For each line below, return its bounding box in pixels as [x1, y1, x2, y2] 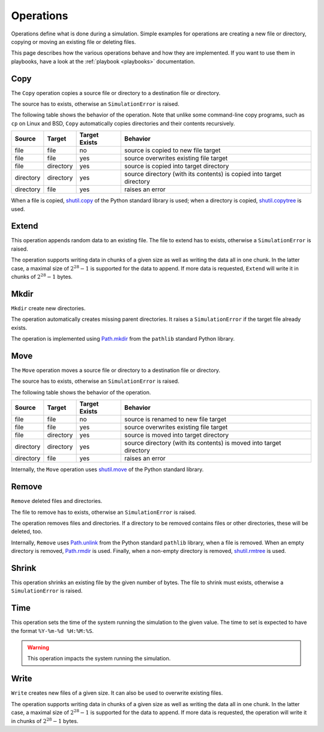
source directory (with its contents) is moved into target [124, 439, 281, 447]
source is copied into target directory [124, 162, 229, 171]
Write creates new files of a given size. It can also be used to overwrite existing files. [11, 689, 223, 697]
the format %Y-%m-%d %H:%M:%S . [11, 627, 94, 634]
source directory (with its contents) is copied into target [124, 170, 281, 178]
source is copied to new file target [124, 146, 221, 154]
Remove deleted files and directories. [11, 498, 103, 505]
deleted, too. [11, 528, 43, 535]
